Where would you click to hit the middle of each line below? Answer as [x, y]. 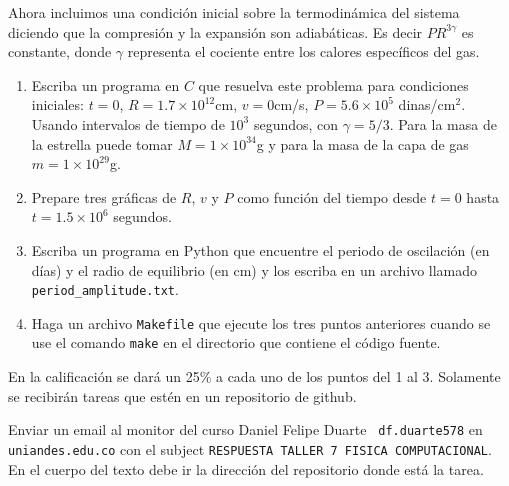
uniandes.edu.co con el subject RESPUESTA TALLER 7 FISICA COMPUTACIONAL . [250, 448]
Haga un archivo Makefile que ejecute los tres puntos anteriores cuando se [261, 322]
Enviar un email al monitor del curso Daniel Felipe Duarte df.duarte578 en [245, 429]
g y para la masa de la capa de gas [362, 143]
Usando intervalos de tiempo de [128, 123]
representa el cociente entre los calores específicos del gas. [303, 51]
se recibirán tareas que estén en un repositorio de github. [182, 395]
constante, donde [60, 51]
